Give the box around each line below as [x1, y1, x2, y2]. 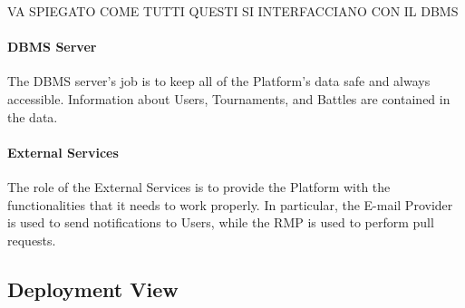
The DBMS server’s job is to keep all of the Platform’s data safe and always [7, 72, 431, 91]
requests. [7, 230, 56, 249]
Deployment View [7, 274, 179, 303]
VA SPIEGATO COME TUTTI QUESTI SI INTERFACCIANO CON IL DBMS [7, 2, 459, 20]
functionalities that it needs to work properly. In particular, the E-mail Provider [7, 195, 453, 214]
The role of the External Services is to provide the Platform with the [7, 177, 391, 196]
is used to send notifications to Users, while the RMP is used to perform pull [7, 213, 434, 232]
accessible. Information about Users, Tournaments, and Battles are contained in [7, 89, 450, 108]
